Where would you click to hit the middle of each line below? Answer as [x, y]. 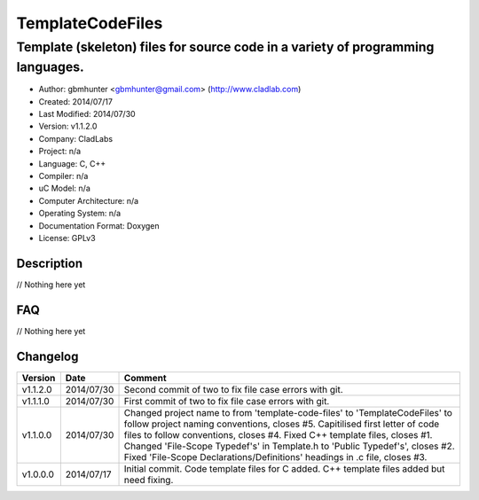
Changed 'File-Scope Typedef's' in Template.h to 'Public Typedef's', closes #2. [290, 446]
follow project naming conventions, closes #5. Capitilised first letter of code [282, 424]
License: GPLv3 [67, 238]
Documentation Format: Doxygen [99, 225]
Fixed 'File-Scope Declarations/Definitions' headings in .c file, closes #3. [275, 457]
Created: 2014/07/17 [75, 101]
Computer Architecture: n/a [89, 200]
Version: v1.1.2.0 [68, 126]
